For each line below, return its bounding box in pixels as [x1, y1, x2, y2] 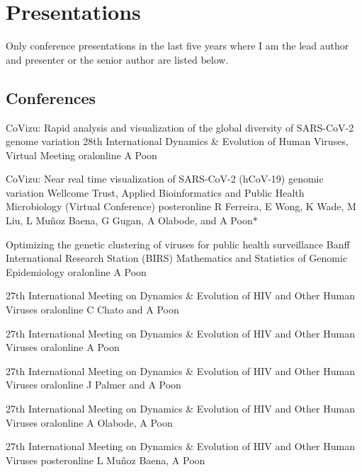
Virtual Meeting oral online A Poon [6, 147, 157, 162]
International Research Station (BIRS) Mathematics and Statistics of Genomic [6, 251, 348, 265]
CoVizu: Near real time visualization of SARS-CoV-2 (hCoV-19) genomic [6, 171, 324, 186]
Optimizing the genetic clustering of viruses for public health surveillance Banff [6, 236, 350, 251]
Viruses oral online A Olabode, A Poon [6, 415, 173, 430]
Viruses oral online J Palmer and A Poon [6, 377, 181, 392]
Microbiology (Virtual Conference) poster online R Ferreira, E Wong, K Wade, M [6, 199, 356, 214]
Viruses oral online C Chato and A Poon [6, 302, 179, 317]
